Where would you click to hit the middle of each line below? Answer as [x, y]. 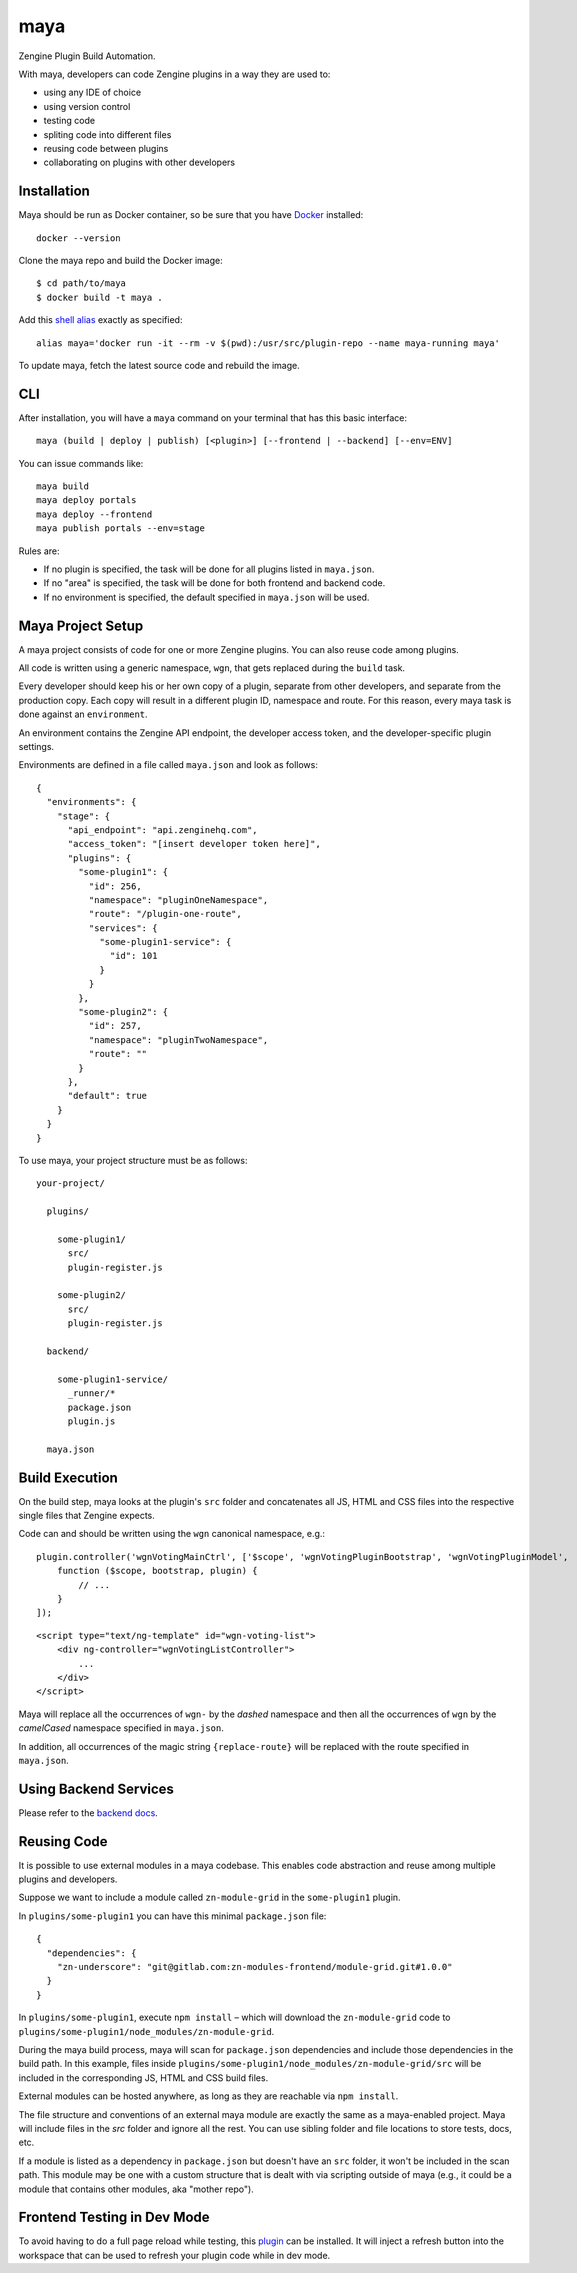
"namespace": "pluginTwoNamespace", [178, 1039]
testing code [69, 121]
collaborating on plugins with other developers [139, 162]
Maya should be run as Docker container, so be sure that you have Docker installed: [191, 215]
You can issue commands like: [81, 463]
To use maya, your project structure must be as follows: [133, 1160]
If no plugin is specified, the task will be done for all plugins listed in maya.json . [209, 569]
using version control [87, 106]
